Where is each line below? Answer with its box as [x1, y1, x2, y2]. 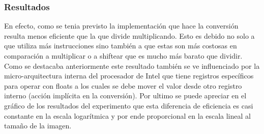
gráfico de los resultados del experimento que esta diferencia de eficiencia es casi [4, 100, 253, 111]
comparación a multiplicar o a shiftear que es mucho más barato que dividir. [4, 50, 243, 61]
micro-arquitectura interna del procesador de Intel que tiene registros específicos [4, 70, 254, 81]
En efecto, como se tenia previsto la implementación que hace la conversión [4, 20, 239, 31]
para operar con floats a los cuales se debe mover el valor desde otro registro [4, 80, 242, 91]
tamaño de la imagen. [4, 120, 72, 131]
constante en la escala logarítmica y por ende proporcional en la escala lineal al [4, 110, 251, 121]
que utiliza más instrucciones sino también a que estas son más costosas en [4, 40, 237, 51]
